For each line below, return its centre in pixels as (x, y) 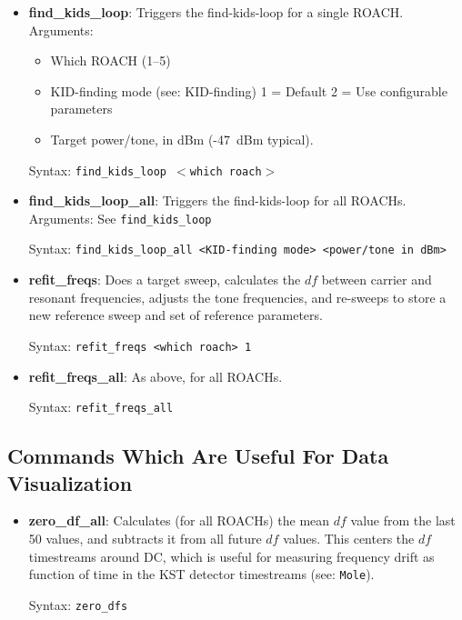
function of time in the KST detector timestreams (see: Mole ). (201, 574)
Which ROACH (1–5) (110, 60)
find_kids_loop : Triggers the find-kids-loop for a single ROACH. (216, 12)
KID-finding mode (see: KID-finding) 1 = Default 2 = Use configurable (249, 90)
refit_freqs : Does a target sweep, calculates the (165, 280)
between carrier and (377, 280)
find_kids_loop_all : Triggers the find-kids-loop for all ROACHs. (217, 200)
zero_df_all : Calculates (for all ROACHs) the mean (179, 520)
